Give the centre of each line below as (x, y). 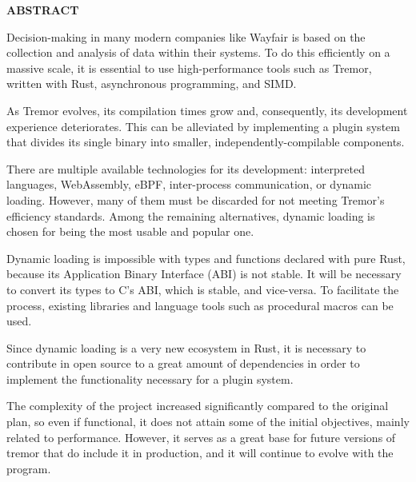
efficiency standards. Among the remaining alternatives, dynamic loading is (191, 215)
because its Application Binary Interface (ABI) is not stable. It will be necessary (204, 274)
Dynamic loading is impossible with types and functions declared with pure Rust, (206, 258)
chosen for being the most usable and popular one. (130, 231)
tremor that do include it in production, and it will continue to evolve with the (200, 453)
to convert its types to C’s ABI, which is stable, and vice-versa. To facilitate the (203, 289)
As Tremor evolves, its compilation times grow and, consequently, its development (207, 110)
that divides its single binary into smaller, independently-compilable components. (206, 142)
